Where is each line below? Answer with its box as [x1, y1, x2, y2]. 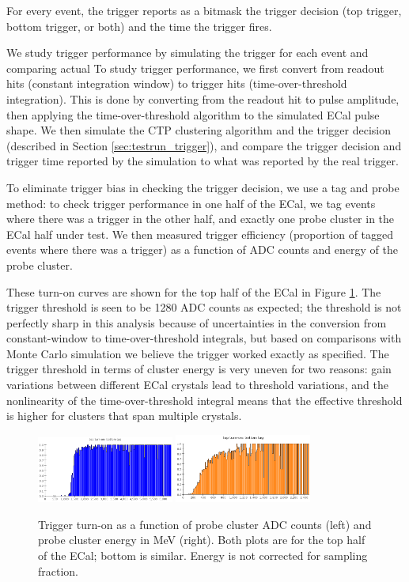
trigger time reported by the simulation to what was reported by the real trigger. [6, 153, 399, 169]
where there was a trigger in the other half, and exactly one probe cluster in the [6, 210, 395, 227]
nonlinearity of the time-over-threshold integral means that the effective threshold [6, 391, 403, 408]
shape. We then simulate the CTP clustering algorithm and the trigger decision [6, 122, 391, 138]
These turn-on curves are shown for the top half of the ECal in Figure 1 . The [6, 283, 381, 300]
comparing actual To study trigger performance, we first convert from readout [6, 59, 384, 76]
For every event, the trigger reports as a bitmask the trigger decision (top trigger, [6, 2, 402, 18]
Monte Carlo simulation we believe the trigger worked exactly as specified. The [6, 345, 389, 361]
